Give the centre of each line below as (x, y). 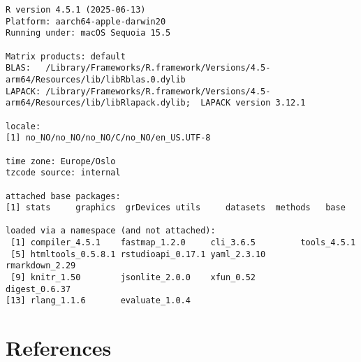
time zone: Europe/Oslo (61, 161)
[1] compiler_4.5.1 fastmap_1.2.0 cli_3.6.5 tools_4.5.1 (183, 243)
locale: (23, 126)
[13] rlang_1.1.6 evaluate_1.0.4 (98, 301)
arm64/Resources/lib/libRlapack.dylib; (98, 103)
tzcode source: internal (63, 173)
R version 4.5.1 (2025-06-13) (76, 10)
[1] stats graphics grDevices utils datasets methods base (176, 208)
